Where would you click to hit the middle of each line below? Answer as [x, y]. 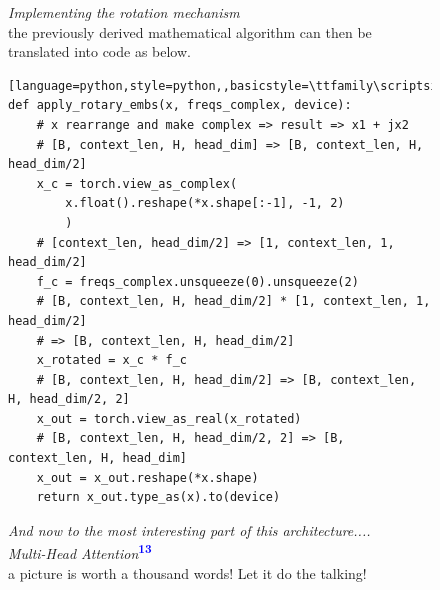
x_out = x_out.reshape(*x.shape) [147, 477]
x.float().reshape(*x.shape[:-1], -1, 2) [205, 203]
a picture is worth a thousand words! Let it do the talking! [187, 572]
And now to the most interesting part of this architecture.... [189, 529]
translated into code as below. [99, 51]
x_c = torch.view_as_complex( [137, 183]
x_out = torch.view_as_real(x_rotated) [169, 418]
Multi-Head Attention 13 [80, 552]
